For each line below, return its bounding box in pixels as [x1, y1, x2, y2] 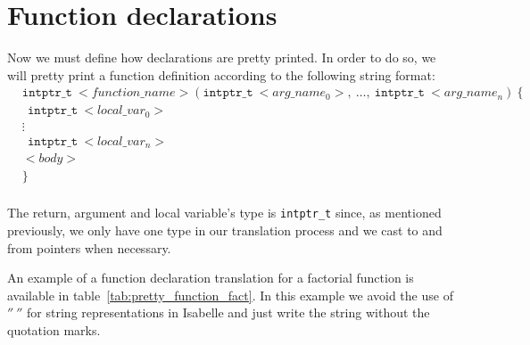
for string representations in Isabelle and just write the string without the [27, 303, 430, 322]
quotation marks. [7, 321, 101, 340]
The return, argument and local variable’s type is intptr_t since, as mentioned [7, 203, 442, 222]
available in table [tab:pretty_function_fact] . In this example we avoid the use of [7, 285, 453, 304]
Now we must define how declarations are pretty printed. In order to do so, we [7, 48, 436, 67]
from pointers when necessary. [7, 238, 171, 257]
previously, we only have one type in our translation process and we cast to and [7, 221, 443, 240]
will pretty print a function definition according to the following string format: [7, 65, 435, 84]
